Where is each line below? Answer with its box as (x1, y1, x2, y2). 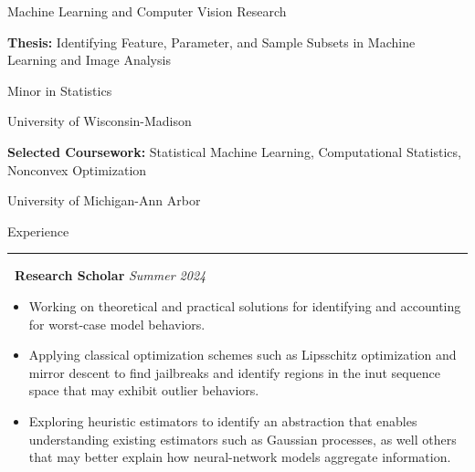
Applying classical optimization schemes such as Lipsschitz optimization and (28, 345, 457, 364)
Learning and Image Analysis (7, 50, 171, 69)
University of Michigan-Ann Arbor (7, 191, 201, 210)
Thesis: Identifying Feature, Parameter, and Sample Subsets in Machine (7, 32, 416, 51)
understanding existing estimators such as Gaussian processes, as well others (28, 429, 457, 448)
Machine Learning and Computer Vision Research (7, 2, 287, 20)
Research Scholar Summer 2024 (15, 266, 206, 285)
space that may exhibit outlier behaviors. (28, 381, 259, 400)
